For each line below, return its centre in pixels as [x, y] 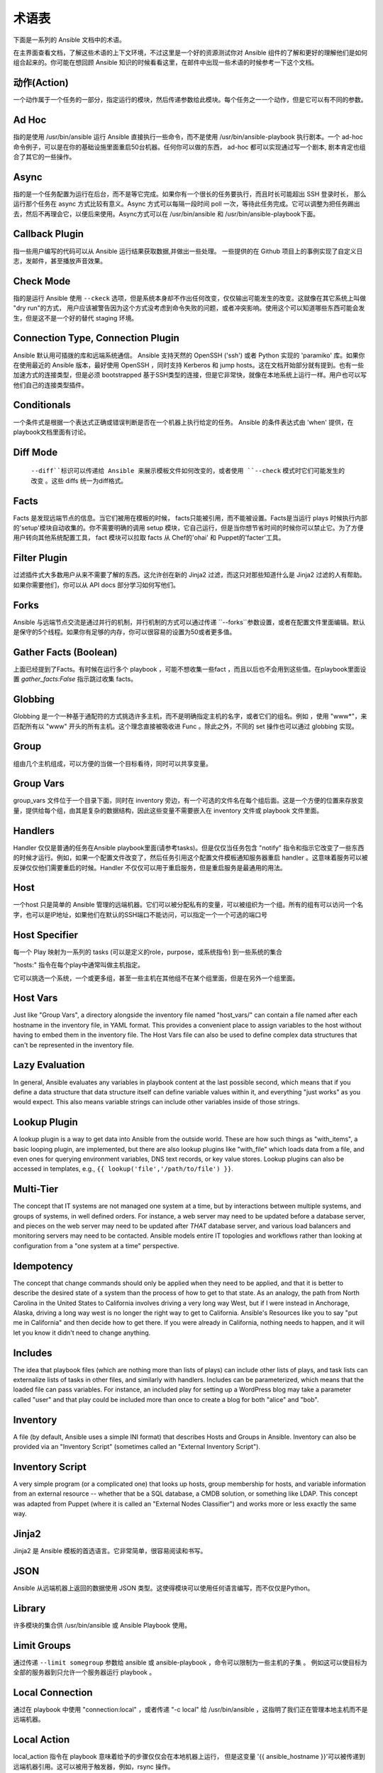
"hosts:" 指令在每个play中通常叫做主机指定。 [79, 965]
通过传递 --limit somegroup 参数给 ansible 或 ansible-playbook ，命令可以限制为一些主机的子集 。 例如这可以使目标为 [190, 1662]
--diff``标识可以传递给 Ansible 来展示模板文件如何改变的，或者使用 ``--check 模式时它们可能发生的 [188, 471]
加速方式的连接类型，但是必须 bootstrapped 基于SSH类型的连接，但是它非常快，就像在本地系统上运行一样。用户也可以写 [190, 375]
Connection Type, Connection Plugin [96, 338]
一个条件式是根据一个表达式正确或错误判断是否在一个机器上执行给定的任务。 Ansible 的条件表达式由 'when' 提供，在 [183, 422]
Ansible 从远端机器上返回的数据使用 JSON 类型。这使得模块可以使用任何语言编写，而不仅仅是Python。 [163, 1588]
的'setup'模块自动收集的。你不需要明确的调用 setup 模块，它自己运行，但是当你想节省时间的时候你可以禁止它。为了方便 [189, 528]
